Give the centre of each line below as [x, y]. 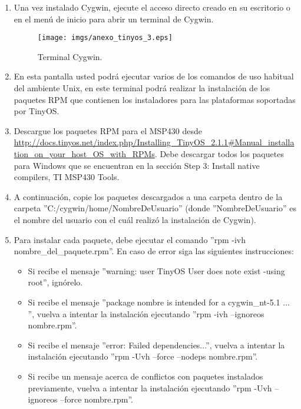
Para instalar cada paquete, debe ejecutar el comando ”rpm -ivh [130, 239]
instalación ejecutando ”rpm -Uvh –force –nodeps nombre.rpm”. [143, 356]
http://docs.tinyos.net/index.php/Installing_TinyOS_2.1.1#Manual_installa [154, 142]
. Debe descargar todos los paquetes [219, 154]
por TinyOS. [37, 111]
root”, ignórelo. [55, 282]
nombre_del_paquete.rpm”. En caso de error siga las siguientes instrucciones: [154, 251]
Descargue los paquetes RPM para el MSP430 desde [108, 130]
